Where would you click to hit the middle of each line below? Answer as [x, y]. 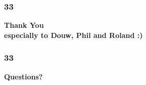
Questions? [23, 76]
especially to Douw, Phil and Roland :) [74, 35]
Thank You [24, 25]
